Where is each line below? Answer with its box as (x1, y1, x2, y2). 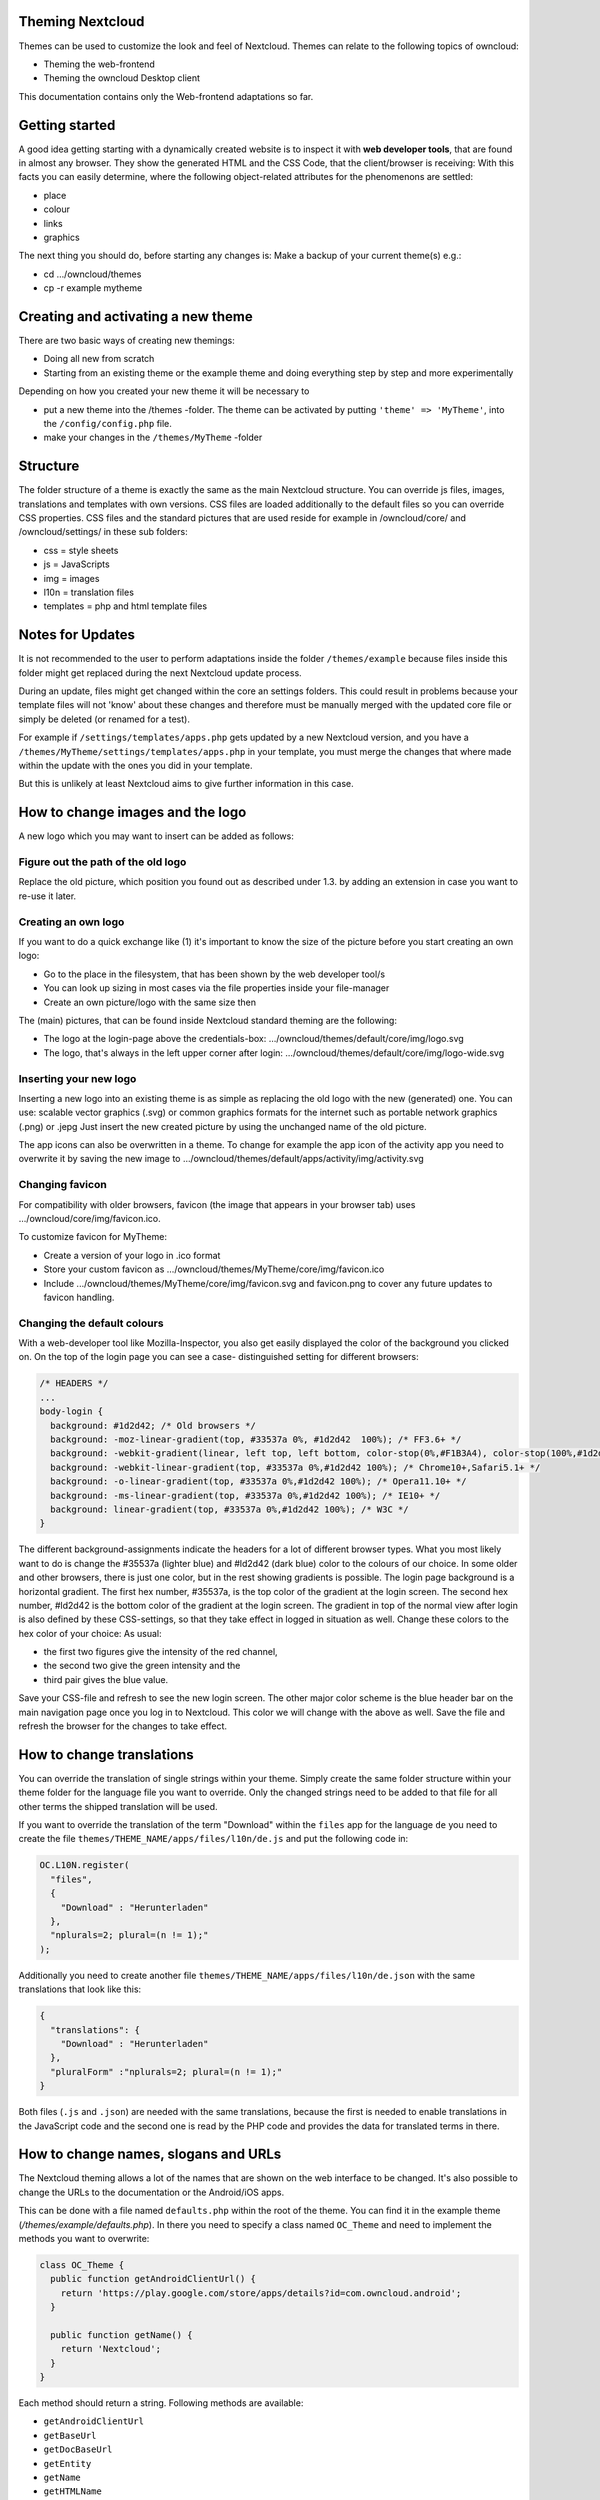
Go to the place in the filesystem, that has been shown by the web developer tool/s (43, 968, 385, 980)
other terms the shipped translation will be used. (18, 1800, 219, 1812)
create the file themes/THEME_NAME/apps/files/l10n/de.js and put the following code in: (18, 1833, 409, 1845)
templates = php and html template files (43, 600, 208, 612)
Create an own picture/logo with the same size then (43, 996, 257, 1008)
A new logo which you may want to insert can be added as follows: (18, 830, 294, 842)
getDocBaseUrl (43, 2444, 113, 2455)
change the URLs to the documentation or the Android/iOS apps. (18, 2186, 285, 2198)
